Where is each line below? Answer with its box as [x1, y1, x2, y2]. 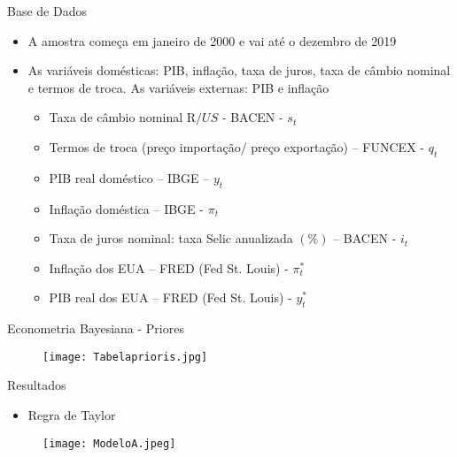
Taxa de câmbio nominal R [49, 108, 197, 126]
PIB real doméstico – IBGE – [49, 168, 210, 187]
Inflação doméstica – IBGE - [49, 199, 204, 217]
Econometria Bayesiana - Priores [7, 319, 184, 338]
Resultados [7, 376, 66, 394]
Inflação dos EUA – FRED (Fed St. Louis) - [49, 258, 289, 277]
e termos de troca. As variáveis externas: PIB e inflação [27, 78, 329, 96]
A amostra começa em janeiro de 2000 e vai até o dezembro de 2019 [27, 31, 397, 50]
